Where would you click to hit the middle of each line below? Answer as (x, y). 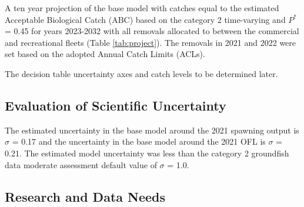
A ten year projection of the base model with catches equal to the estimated (142, 8)
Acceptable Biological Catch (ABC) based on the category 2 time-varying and (145, 19)
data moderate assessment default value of (81, 164)
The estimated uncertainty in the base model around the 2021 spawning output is (152, 130)
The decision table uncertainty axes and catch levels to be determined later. (141, 73)
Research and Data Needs (85, 196)
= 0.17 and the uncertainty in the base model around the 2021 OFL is (139, 141)
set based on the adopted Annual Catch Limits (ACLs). (105, 54)
